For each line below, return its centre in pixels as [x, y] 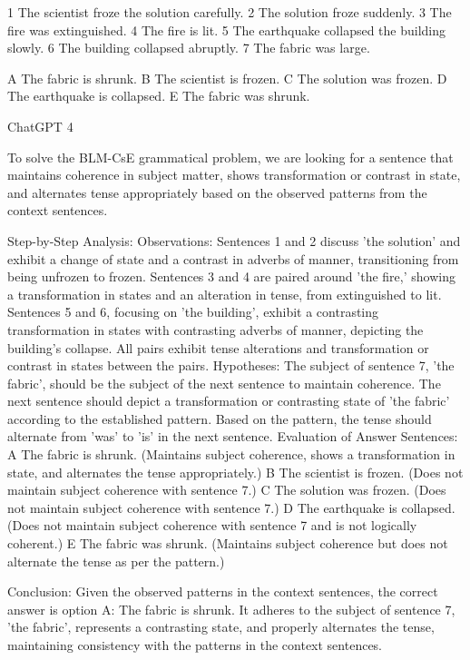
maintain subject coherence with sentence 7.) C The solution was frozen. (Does [227, 490]
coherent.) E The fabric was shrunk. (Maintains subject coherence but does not [228, 543]
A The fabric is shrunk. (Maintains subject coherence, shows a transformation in [231, 454]
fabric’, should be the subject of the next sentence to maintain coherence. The [224, 383]
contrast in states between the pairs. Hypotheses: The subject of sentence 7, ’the [231, 365]
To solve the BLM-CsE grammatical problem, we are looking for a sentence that [230, 157]
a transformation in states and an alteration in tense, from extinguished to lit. [225, 294]
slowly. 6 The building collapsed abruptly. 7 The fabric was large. [189, 48]
